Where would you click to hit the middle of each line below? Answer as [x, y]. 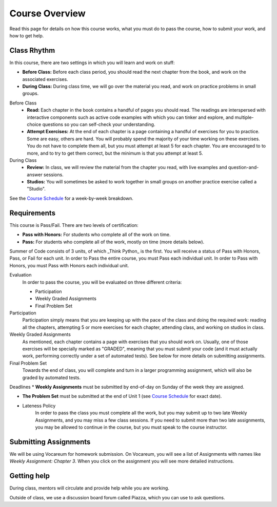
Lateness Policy [39, 406]
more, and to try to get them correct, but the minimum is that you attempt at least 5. [115, 153]
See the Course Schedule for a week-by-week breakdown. [71, 198]
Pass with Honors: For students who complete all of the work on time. [96, 235]
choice [34, 124]
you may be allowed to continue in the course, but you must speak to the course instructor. [131, 427]
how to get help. [27, 35]
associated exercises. [45, 79]
